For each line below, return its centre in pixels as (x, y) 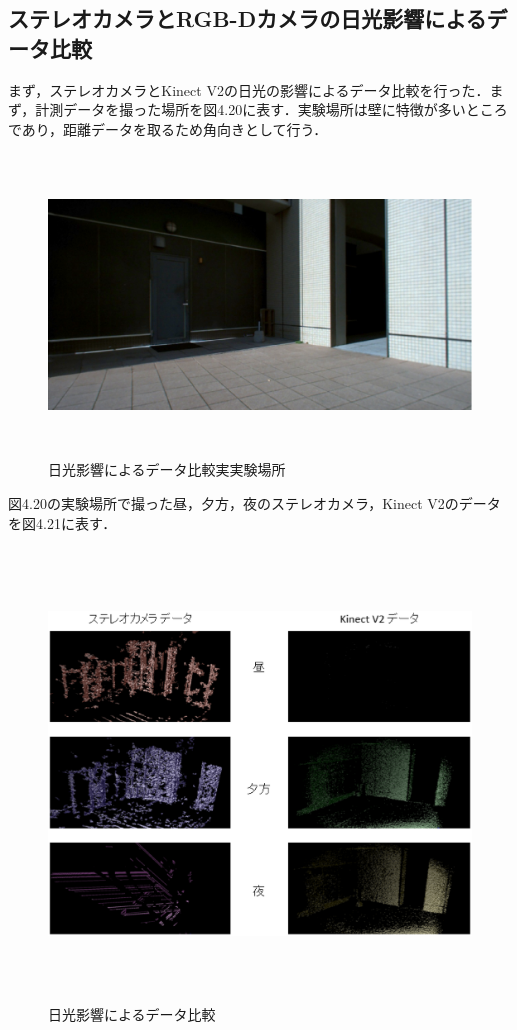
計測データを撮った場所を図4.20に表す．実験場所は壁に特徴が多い (250, 109)
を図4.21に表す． (62, 522)
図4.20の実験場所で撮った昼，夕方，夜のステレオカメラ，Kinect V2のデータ (254, 502)
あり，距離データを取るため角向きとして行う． (174, 128)
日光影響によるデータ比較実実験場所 (167, 469)
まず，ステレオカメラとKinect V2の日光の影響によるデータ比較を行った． (249, 89)
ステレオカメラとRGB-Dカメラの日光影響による (247, 18)
